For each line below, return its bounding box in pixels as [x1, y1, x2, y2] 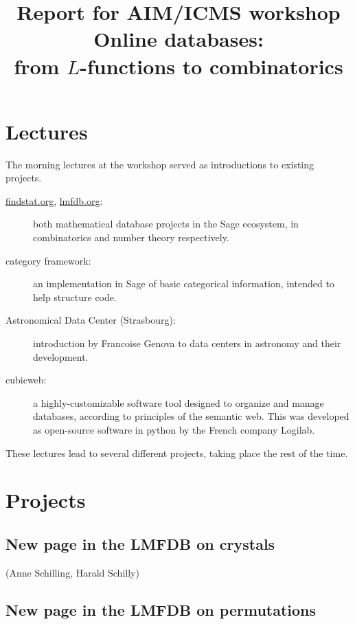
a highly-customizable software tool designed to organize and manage [33, 395, 324, 410]
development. [33, 349, 89, 364]
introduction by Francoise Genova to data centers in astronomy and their [33, 336, 341, 350]
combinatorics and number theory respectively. [33, 230, 229, 245]
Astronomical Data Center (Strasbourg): [5, 313, 176, 327]
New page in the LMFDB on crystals [5, 533, 275, 554]
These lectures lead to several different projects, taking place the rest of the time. [5, 445, 348, 460]
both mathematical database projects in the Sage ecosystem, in [33, 216, 299, 231]
